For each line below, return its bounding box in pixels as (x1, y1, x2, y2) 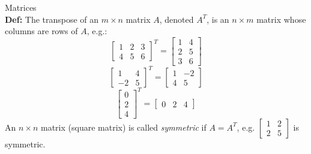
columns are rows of (5, 25, 78, 37)
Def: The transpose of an (5, 13, 99, 25)
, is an (207, 13, 229, 25)
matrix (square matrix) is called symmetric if (40, 120, 207, 133)
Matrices (5, 1, 37, 13)
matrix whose (256, 13, 306, 25)
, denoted (159, 13, 194, 25)
